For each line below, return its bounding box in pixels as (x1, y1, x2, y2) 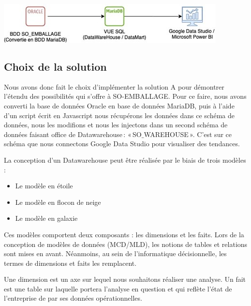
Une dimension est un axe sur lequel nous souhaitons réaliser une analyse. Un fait (4, 274, 246, 284)
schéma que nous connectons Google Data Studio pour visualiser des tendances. (4, 138, 240, 149)
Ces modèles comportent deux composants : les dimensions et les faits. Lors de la (4, 229, 244, 239)
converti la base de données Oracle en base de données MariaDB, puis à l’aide (4, 100, 235, 110)
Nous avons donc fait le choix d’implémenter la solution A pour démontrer (4, 81, 224, 92)
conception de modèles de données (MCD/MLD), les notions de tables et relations (4, 239, 248, 249)
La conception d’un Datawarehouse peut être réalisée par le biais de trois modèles (4, 154, 246, 165)
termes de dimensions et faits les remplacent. (4, 258, 137, 268)
